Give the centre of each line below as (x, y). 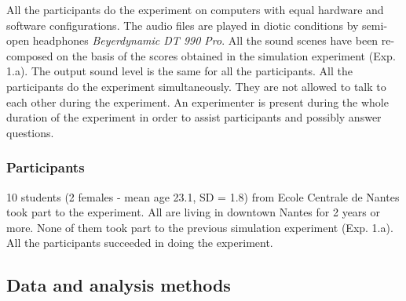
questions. (30, 132)
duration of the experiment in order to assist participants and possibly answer (194, 117)
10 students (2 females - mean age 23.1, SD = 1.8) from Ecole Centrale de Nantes (203, 196)
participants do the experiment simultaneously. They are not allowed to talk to (196, 86)
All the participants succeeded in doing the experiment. (140, 243)
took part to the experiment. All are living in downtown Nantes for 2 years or (193, 212)
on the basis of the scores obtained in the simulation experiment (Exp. (226, 55)
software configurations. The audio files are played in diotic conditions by (183, 25)
